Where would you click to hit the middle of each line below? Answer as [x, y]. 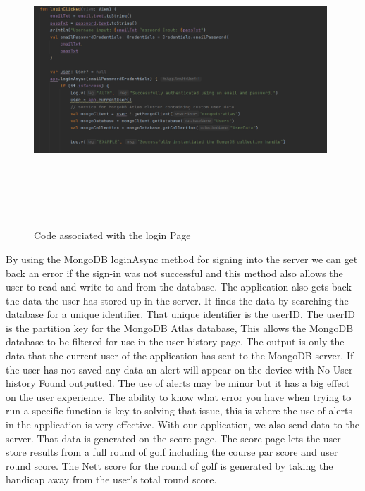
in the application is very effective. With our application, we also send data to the [182, 425]
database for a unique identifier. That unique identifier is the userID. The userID [180, 314]
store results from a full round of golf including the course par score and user [172, 452]
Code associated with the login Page [112, 235]
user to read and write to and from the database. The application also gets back [179, 287]
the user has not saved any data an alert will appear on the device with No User [179, 369]
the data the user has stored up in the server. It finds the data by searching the [177, 300]
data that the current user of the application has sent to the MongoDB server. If [180, 356]
